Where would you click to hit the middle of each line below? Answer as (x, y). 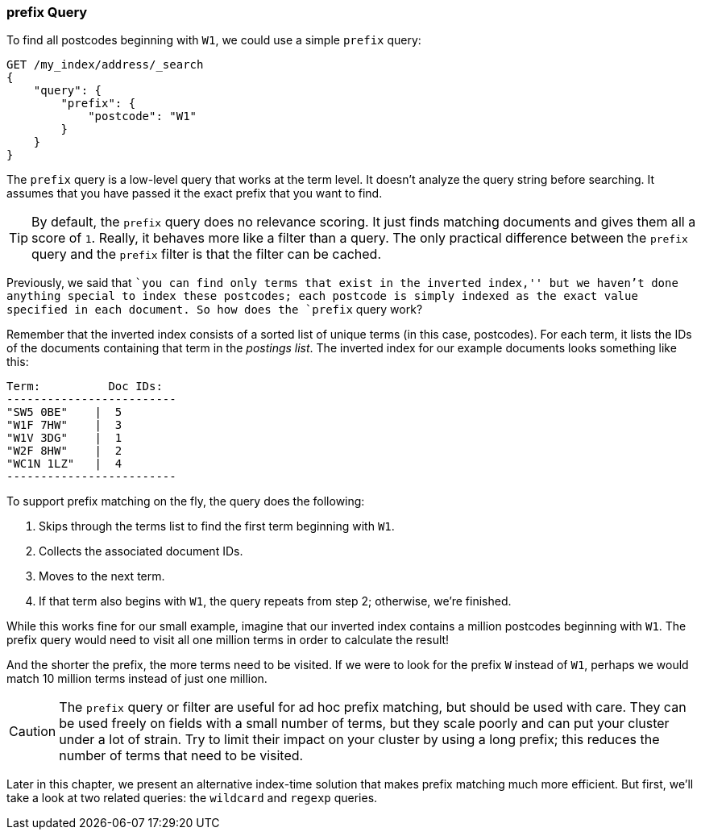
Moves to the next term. (102, 576)
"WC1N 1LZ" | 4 (64, 464)
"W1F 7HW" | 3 (64, 425)
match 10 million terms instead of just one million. (137, 679)
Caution (33, 732)
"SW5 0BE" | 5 (64, 412)
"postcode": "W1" (143, 116)
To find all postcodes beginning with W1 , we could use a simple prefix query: (214, 40)
